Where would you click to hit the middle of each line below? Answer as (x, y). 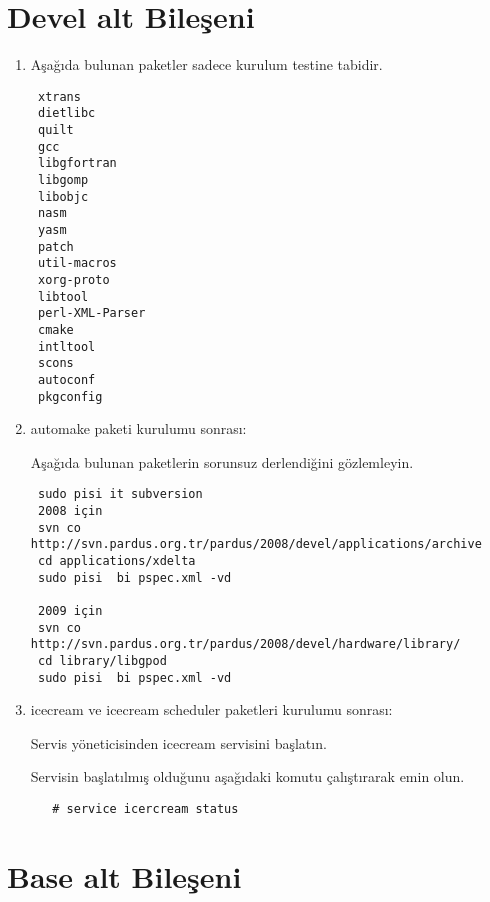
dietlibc (66, 113)
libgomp (63, 180)
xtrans (59, 96)
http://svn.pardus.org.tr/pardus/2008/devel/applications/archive (256, 544)
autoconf (66, 379)
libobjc (63, 196)
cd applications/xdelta (116, 561)
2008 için (70, 511)
